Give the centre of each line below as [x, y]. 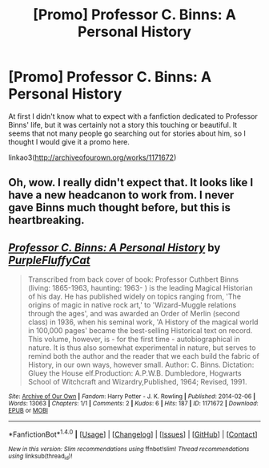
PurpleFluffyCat [49, 260]
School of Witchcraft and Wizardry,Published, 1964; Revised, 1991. [137, 382]
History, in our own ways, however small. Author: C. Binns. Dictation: [141, 365]
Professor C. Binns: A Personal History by [114, 248]
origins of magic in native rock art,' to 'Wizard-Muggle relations [132, 305]
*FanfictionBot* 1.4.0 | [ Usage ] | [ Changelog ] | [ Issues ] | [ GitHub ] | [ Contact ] [133, 433]
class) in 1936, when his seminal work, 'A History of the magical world [143, 322]
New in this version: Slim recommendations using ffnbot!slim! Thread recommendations [129, 449]
